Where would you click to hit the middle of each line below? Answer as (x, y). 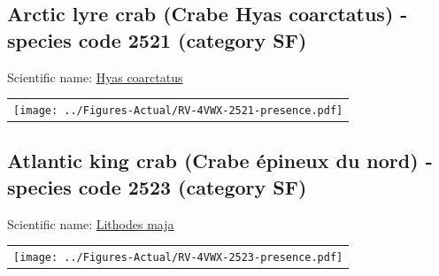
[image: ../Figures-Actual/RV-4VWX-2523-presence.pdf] (178, 258)
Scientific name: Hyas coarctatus (95, 77)
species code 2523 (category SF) (157, 186)
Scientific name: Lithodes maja (91, 223)
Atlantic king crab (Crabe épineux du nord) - (220, 161)
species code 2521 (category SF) (157, 39)
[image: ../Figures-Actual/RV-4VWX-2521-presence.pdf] (178, 110)
